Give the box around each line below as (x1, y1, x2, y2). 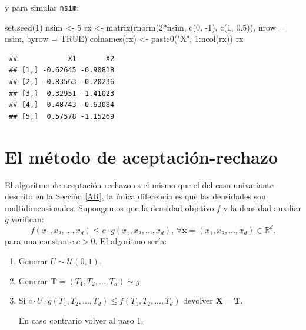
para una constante (5, 235, 74, 247)
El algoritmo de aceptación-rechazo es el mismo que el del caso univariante (5, 178, 274, 191)
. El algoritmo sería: (95, 235, 167, 247)
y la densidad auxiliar (223, 201, 301, 214)
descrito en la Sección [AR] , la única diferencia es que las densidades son (5, 190, 266, 202)
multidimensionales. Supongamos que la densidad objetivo (5, 201, 214, 214)
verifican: (11, 213, 44, 225)
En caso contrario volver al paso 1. (18, 314, 144, 326)
